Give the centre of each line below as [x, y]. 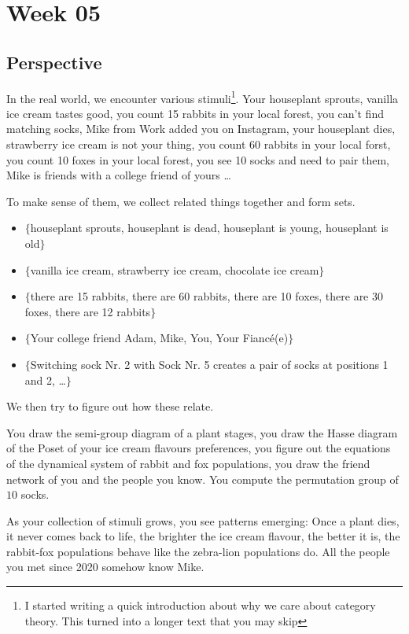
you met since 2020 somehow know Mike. [105, 567]
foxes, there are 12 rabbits [88, 311]
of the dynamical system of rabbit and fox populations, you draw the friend [188, 463]
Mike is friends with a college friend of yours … [119, 175]
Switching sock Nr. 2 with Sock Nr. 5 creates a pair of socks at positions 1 [209, 364]
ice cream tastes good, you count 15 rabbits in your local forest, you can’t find [195, 113]
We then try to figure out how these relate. [110, 406]
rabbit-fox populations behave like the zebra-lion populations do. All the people [198, 551]
